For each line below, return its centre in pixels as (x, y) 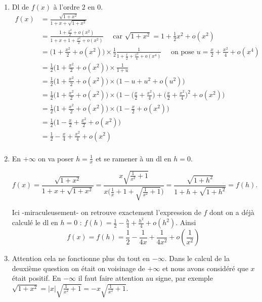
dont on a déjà (232, 212)
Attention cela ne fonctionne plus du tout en (81, 258)
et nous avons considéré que (205, 268)
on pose (183, 52)
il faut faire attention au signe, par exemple (145, 278)
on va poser (56, 158)
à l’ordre (67, 7)
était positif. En (36, 278)
